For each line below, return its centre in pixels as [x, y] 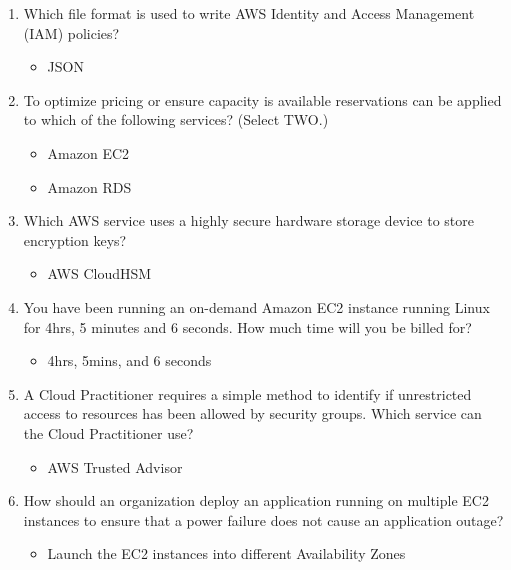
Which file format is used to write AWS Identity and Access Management [249, 13]
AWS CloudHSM [99, 273]
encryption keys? [75, 239]
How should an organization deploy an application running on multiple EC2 [256, 500]
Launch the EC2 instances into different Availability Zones [226, 553]
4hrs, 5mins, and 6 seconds [129, 360]
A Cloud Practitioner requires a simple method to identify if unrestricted [247, 393]
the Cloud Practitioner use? [108, 432]
